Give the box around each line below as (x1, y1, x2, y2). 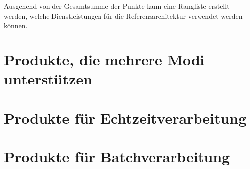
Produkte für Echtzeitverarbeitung (4, 107, 247, 127)
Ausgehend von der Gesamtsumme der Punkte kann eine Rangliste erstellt (4, 1, 230, 11)
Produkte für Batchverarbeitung (4, 146, 230, 166)
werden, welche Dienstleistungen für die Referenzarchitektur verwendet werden (4, 10, 243, 21)
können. (4, 20, 28, 31)
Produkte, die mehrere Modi (4, 49, 204, 69)
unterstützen (4, 69, 93, 89)
